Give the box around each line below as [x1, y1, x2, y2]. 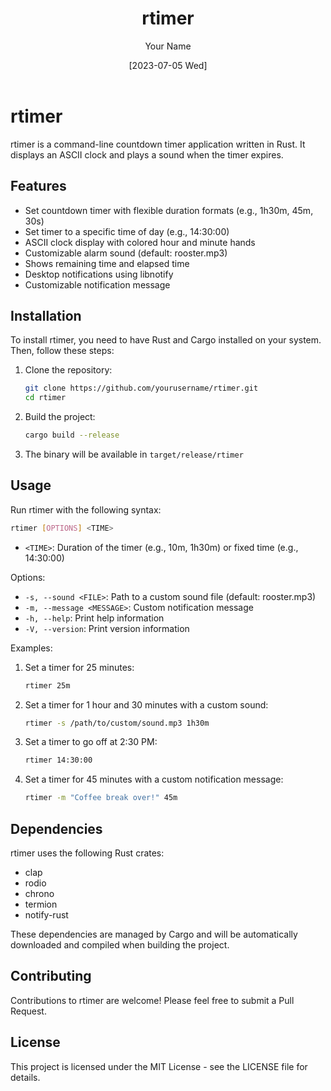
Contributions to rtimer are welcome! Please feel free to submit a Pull [10, 994, 295, 1006]
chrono [24, 887, 55, 899]
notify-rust [24, 908, 69, 921]
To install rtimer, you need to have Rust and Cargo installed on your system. [10, 334, 322, 346]
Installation [10, 307, 82, 324]
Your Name [144, 40, 192, 52]
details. [10, 1071, 41, 1083]
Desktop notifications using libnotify [24, 268, 174, 280]
